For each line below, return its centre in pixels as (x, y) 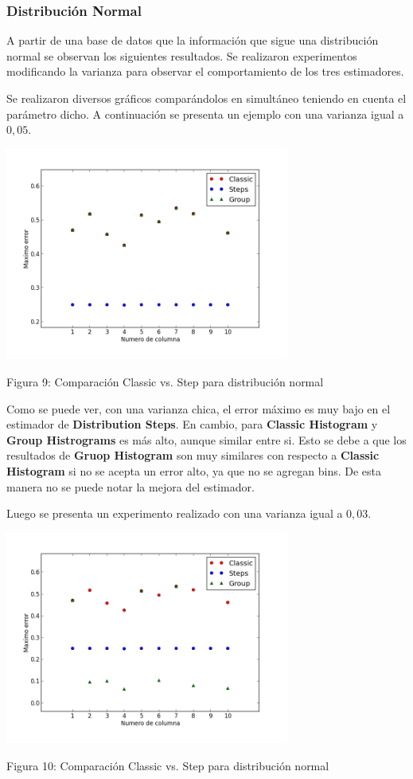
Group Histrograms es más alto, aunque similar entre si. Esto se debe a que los (206, 439)
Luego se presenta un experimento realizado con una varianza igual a (175, 513)
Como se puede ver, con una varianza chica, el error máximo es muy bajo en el (199, 408)
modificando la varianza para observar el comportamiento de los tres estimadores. (205, 71)
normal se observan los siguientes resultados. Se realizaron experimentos (182, 55)
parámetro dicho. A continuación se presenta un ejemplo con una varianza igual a (205, 114)
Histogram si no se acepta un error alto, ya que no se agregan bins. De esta (194, 470)
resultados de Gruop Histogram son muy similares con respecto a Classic (193, 455)
